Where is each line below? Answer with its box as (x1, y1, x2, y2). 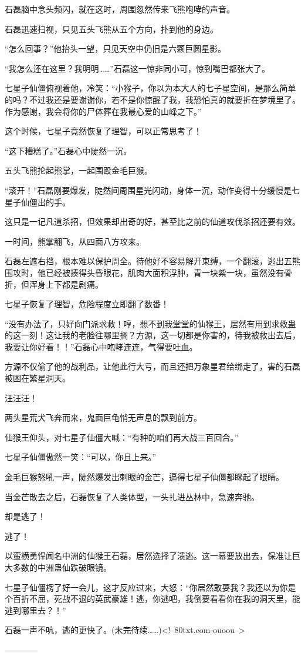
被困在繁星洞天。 (5, 372, 70, 384)
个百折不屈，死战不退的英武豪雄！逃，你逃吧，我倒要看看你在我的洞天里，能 (5, 592, 300, 605)
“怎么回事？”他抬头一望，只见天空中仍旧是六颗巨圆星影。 (5, 42, 226, 55)
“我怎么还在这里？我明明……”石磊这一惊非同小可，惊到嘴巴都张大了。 (5, 62, 270, 74)
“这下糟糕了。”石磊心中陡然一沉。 (5, 144, 132, 156)
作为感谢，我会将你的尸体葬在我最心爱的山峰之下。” (5, 105, 202, 117)
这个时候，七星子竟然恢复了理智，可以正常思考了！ (5, 125, 202, 137)
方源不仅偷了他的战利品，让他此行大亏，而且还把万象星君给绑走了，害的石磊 (5, 360, 300, 372)
